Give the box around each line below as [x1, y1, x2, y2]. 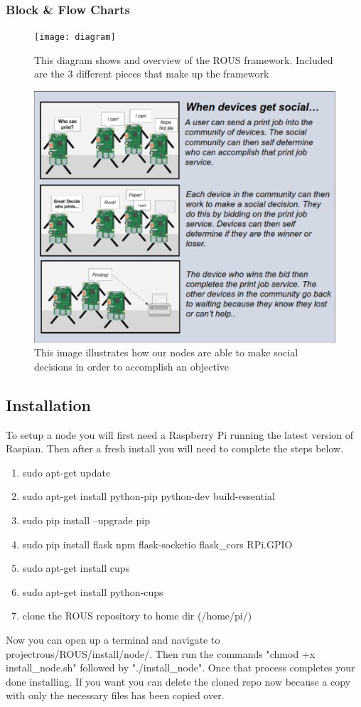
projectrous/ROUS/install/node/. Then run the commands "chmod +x [6, 646, 316, 661]
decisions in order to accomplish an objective [34, 358, 230, 373]
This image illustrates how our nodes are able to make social [34, 345, 298, 360]
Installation [6, 393, 91, 415]
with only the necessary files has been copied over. [6, 688, 225, 703]
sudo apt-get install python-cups [22, 584, 163, 599]
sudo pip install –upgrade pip [22, 513, 150, 528]
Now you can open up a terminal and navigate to [6, 632, 220, 647]
